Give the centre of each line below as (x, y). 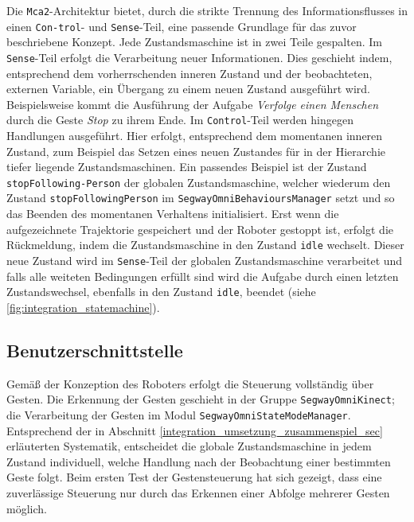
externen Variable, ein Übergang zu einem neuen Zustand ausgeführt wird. (188, 89)
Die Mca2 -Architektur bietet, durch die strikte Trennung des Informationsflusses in (207, 10)
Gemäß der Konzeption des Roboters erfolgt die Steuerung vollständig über (190, 383)
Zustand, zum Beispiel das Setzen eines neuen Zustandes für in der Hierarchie (196, 151)
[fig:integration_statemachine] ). (83, 307)
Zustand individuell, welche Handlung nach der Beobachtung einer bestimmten (199, 461)
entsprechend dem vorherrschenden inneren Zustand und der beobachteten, (189, 73)
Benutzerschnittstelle (95, 350)
